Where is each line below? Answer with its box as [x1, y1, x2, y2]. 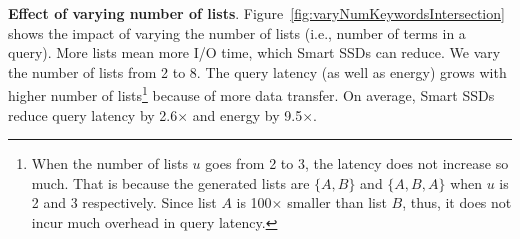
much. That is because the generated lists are [31, 172, 310, 193]
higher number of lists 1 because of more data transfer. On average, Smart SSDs [8, 82, 495, 106]
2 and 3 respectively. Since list [31, 192, 217, 213]
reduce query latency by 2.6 [8, 104, 178, 125]
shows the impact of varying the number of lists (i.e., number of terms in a [8, 22, 466, 43]
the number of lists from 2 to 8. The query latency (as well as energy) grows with [8, 61, 507, 82]
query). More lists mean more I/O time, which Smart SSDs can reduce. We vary [8, 42, 501, 63]
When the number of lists [31, 153, 188, 174]
